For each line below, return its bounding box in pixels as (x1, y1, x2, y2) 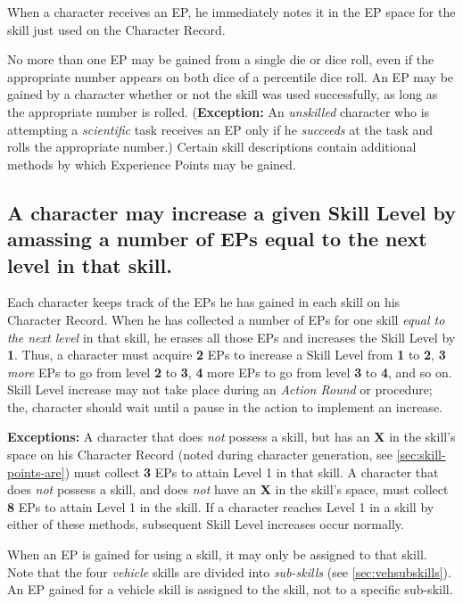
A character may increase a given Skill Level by (7, 198, 457, 226)
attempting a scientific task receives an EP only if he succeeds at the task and (7, 120, 434, 138)
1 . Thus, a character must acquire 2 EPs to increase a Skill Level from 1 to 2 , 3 (7, 345, 446, 364)
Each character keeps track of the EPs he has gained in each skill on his (7, 293, 401, 311)
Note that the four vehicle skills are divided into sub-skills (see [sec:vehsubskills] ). (7, 562, 451, 581)
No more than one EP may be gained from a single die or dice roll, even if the (7, 50, 434, 69)
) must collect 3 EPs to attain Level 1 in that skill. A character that (64, 462, 439, 481)
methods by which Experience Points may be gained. (7, 154, 296, 173)
